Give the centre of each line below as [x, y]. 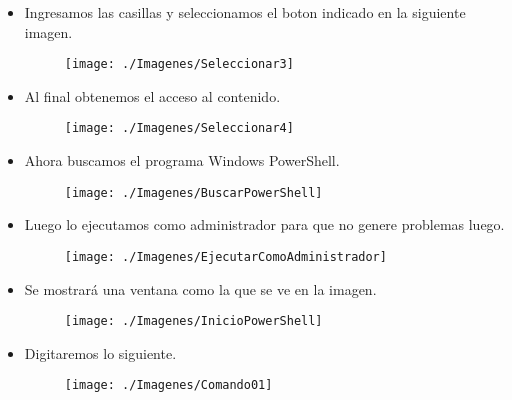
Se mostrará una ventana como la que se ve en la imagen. [200, 288]
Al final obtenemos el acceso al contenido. [152, 95]
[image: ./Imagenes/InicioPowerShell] [193, 321]
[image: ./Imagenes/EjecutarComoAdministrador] [225, 256]
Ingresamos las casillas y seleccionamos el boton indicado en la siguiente [245, 12]
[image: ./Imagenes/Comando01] [168, 385]
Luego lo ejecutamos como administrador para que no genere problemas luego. [264, 224]
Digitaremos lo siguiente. [100, 352]
